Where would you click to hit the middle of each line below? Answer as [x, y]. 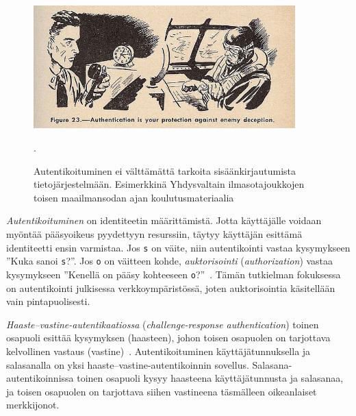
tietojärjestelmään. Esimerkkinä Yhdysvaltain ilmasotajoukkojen [169, 184]
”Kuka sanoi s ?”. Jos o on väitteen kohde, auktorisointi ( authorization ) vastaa [170, 261]
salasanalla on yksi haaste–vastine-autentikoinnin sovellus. [128, 364]
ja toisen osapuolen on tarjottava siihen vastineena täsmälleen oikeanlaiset [162, 391]
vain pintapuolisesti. [48, 301]
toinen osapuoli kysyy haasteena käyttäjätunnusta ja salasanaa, [210, 378]
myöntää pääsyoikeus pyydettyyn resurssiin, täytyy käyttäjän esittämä [154, 234]
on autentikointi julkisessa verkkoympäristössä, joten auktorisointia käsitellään [171, 287]
